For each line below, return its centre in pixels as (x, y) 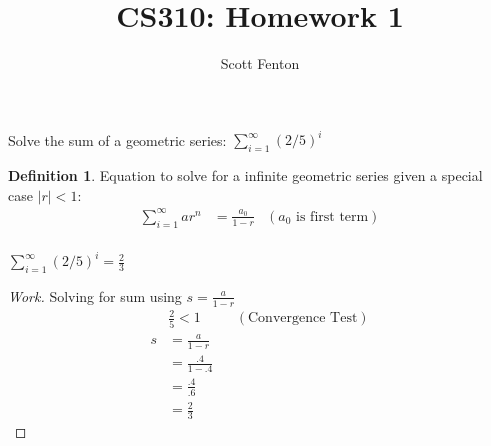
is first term (332, 216)
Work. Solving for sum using (95, 295)
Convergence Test (303, 318)
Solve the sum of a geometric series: (117, 139)
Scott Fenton (260, 63)
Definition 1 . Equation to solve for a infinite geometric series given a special (245, 175)
